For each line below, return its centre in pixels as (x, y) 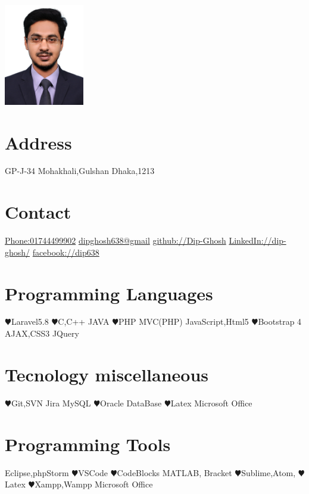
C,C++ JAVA (84, 321)
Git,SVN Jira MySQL (51, 403)
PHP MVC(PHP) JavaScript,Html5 (184, 321)
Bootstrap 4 (280, 321)
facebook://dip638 (66, 252)
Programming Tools (88, 444)
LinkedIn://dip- (257, 240)
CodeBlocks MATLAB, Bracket (174, 472)
